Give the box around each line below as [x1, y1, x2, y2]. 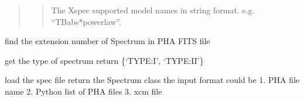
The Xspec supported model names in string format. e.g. [51, 4, 255, 16]
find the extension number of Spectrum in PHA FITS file [5, 35, 210, 47]
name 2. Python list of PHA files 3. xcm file [5, 85, 162, 97]
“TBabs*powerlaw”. [51, 15, 121, 27]
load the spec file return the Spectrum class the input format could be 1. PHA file [5, 74, 300, 86]
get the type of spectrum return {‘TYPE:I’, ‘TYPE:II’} [5, 54, 204, 66]
